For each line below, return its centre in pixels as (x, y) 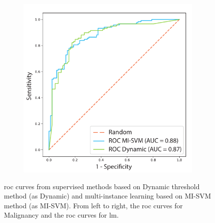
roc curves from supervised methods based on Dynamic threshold (102, 186)
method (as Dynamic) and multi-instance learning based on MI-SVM (107, 196)
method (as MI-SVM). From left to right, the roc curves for (93, 205)
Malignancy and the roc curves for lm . (61, 215)
